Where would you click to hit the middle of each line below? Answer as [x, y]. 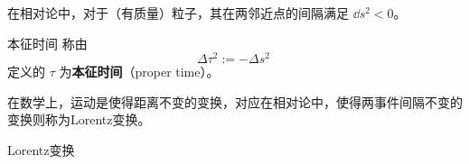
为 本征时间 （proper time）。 [139, 72]
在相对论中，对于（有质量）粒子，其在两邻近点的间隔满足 [178, 13]
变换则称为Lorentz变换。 [79, 119]
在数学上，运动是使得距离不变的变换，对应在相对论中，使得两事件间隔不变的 [235, 101]
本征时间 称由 [47, 43]
